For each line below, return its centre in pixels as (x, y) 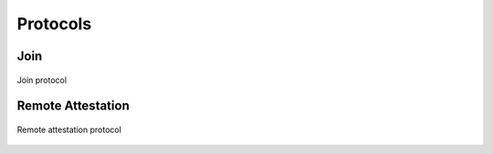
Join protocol (42, 80)
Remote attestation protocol (69, 129)
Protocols (54, 24)
